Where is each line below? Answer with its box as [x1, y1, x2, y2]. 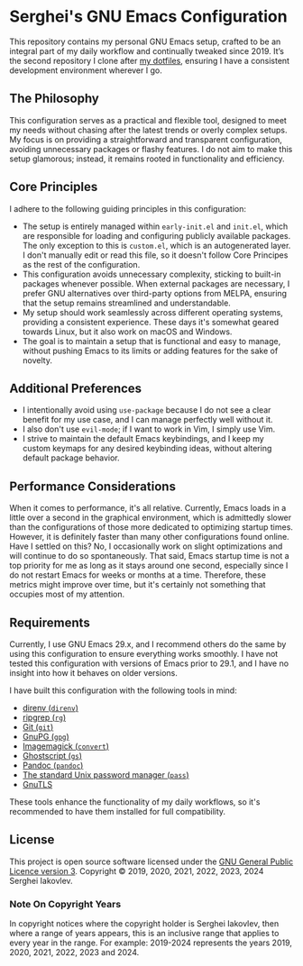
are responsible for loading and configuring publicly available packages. [22, 230, 291, 241]
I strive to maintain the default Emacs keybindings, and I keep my [22, 433, 264, 444]
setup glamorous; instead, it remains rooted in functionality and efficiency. [9, 153, 286, 164]
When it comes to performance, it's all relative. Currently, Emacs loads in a [9, 503, 287, 514]
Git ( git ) [22, 722, 54, 732]
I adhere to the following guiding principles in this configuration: [9, 203, 246, 214]
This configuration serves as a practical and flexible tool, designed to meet [9, 114, 287, 125]
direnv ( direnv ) [22, 703, 79, 713]
